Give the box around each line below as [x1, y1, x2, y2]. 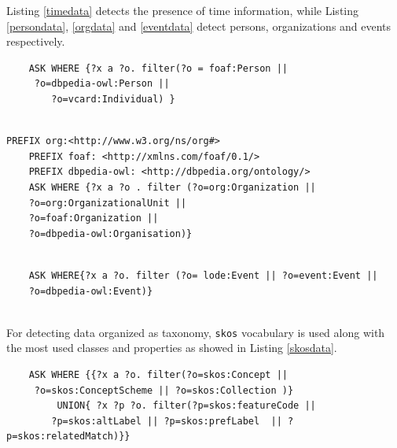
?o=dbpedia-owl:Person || [34, 78, 170, 90]
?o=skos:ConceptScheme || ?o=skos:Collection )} [34, 384, 294, 396]
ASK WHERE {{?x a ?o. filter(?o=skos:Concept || [28, 368, 288, 380]
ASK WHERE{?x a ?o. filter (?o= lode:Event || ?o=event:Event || [28, 269, 378, 281]
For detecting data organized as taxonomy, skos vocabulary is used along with [6, 324, 385, 340]
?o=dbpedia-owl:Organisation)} [28, 228, 193, 239]
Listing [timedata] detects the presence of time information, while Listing [6, 2, 359, 18]
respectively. [6, 33, 65, 50]
